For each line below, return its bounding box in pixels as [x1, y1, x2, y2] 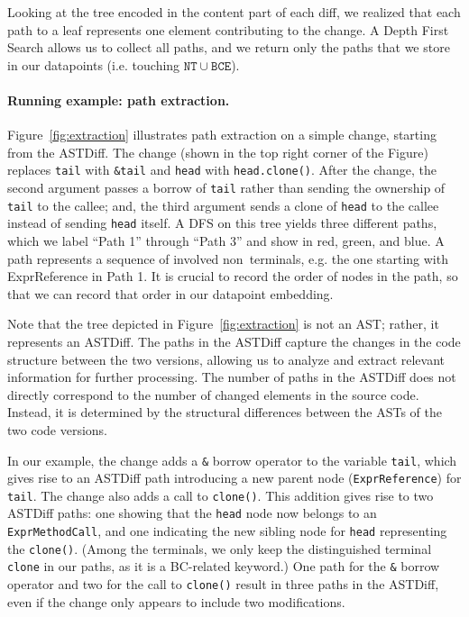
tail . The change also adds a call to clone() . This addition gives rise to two [7, 485, 434, 504]
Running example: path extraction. [7, 90, 230, 109]
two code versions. [7, 420, 108, 439]
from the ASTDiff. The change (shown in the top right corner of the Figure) [7, 142, 428, 161]
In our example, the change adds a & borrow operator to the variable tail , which [7, 450, 457, 469]
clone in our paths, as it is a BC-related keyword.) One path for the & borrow [7, 557, 440, 576]
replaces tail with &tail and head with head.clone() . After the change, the [7, 160, 437, 179]
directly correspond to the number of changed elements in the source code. [7, 385, 419, 404]
